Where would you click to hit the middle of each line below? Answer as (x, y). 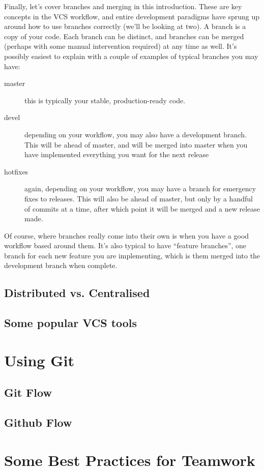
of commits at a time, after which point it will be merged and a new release (142, 208)
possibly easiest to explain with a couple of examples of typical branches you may (131, 56)
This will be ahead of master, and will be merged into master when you (136, 144)
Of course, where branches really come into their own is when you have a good (127, 235)
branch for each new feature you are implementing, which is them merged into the (132, 255)
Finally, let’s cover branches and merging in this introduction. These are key (123, 6)
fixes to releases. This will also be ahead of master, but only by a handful (139, 198)
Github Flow (38, 422)
